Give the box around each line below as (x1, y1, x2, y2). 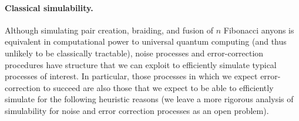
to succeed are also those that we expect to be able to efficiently (43, 81, 274, 93)
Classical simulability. (5, 1, 93, 14)
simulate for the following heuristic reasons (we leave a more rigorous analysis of (5, 93, 294, 105)
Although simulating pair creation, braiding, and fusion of (5, 23, 214, 36)
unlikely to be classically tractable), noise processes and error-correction (5, 46, 264, 59)
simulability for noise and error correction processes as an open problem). (5, 104, 269, 116)
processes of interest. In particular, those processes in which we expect (5, 70, 258, 82)
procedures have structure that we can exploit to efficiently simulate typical (5, 58, 277, 70)
